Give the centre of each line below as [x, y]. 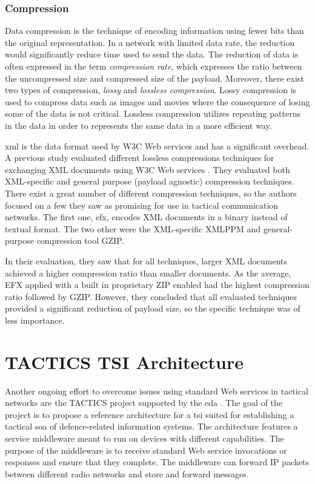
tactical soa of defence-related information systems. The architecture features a [151, 426]
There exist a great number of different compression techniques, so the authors [151, 193]
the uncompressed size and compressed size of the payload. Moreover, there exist [154, 78]
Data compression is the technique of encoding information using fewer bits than [154, 31]
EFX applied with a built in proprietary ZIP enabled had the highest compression [157, 285]
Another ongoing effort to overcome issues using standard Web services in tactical [157, 391]
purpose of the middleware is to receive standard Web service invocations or [146, 450]
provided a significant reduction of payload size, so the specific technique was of [153, 308]
